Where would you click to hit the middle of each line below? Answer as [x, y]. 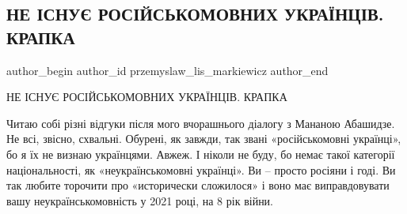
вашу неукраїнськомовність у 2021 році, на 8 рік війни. [140, 200]
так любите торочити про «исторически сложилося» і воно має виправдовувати [198, 185]
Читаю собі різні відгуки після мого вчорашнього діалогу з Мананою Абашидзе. [201, 123]
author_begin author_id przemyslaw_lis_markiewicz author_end [167, 70]
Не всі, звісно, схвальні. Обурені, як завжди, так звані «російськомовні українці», [204, 139]
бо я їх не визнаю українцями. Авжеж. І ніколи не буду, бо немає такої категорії [201, 154]
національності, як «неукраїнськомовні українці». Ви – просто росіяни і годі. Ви [201, 169]
